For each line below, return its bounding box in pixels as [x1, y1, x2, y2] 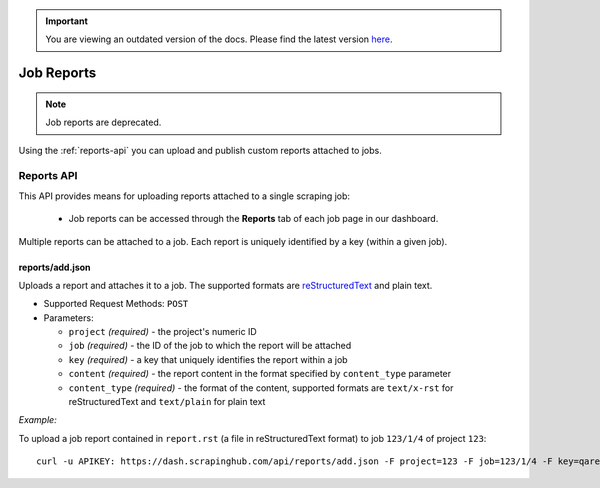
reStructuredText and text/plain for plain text [68, 396, 266, 408]
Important [45, 15, 89, 27]
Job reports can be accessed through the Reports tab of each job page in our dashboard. [68, 213, 439, 225]
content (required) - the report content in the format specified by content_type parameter [68, 368, 452, 380]
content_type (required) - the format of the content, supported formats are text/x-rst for [68, 381, 454, 394]
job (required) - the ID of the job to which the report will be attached [68, 340, 352, 352]
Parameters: [43, 311, 94, 324]
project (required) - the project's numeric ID [68, 326, 257, 338]
